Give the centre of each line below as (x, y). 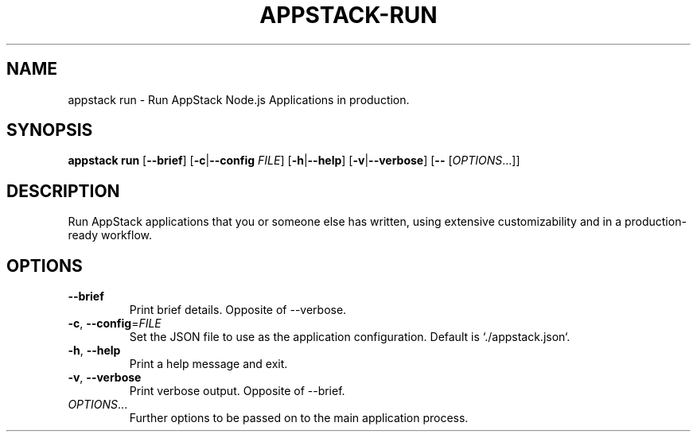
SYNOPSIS (50, 130)
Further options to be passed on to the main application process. (299, 418)
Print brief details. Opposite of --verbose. (238, 310)
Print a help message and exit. (208, 364)
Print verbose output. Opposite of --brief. (237, 391)
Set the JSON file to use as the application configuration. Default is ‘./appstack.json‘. (350, 337)
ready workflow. (110, 235)
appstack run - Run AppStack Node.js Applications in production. (239, 99)
